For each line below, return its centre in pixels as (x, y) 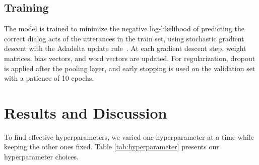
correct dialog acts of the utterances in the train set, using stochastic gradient (124, 38)
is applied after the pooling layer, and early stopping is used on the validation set (130, 68)
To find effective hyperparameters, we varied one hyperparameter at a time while (129, 136)
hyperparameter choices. (41, 157)
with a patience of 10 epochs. (49, 78)
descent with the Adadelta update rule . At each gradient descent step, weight (125, 48)
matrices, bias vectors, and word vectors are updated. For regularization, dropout (130, 58)
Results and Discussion (86, 112)
